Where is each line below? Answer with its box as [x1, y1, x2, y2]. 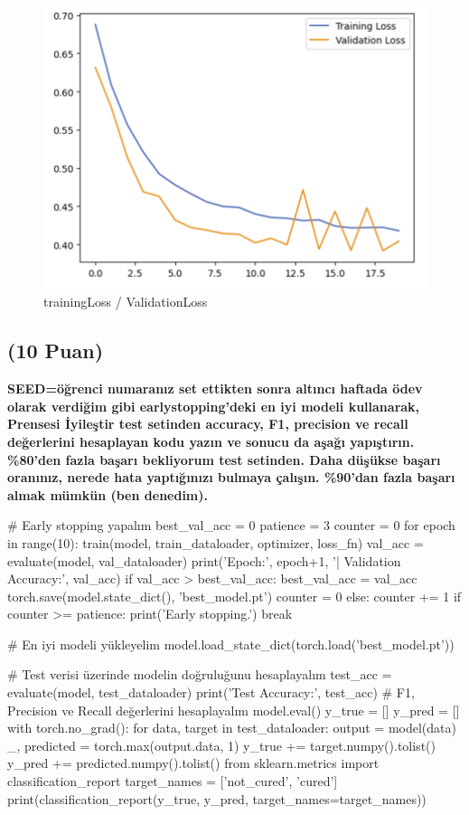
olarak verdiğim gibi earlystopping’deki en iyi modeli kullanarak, [7, 396, 420, 415]
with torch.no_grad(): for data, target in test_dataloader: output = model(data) [7, 718, 456, 737]
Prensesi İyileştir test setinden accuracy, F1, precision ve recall [7, 414, 408, 433]
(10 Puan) [7, 336, 104, 365]
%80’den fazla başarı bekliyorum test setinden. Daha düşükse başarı [7, 450, 441, 469]
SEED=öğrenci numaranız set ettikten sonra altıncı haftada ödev [7, 379, 423, 398]
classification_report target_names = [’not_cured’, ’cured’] [7, 772, 338, 791]
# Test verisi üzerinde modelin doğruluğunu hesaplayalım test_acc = [7, 665, 392, 684]
